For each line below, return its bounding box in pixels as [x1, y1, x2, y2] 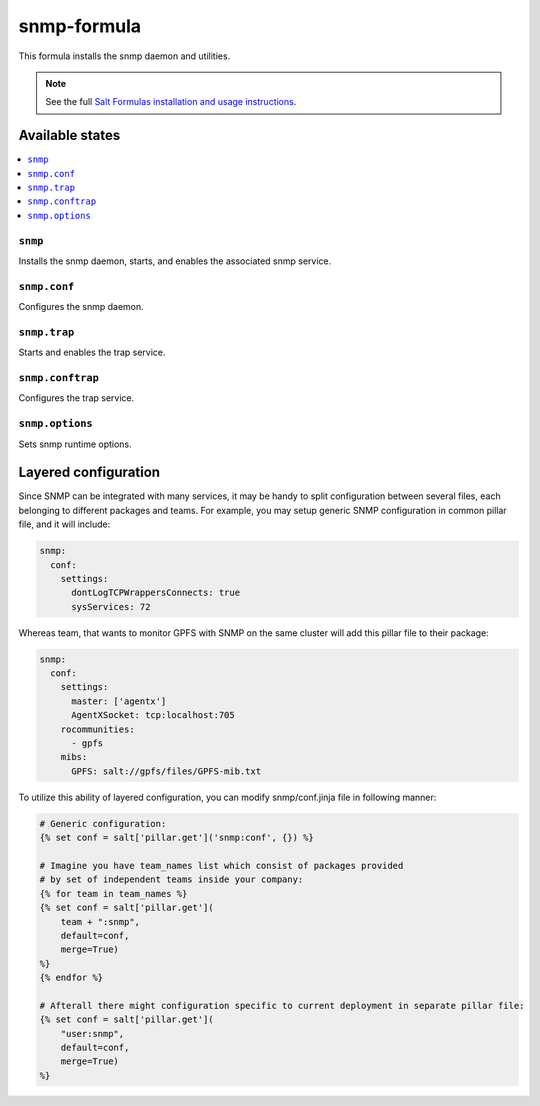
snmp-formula [18, 15, 142, 37]
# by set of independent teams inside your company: [39, 874, 304, 885]
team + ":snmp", [60, 916, 140, 927]
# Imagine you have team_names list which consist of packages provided [39, 860, 404, 871]
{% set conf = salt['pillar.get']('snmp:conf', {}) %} [39, 832, 314, 844]
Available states [18, 127, 121, 144]
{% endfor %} [39, 972, 104, 984]
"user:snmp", [60, 1028, 125, 1039]
